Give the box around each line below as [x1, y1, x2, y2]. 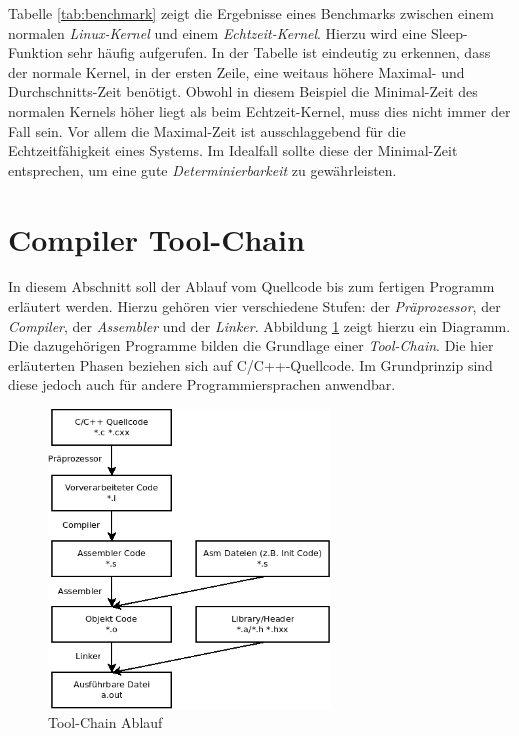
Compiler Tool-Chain [8, 218, 305, 259]
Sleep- [431, 22, 468, 43]
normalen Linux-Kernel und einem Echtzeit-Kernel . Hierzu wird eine [8, 22, 427, 43]
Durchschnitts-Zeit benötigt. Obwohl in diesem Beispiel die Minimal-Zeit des [8, 81, 478, 102]
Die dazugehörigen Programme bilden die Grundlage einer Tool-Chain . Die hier [8, 335, 494, 356]
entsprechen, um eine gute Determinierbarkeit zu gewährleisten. [8, 159, 397, 180]
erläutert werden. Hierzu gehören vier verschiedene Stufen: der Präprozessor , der [8, 296, 501, 317]
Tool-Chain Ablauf [48, 712, 163, 733]
